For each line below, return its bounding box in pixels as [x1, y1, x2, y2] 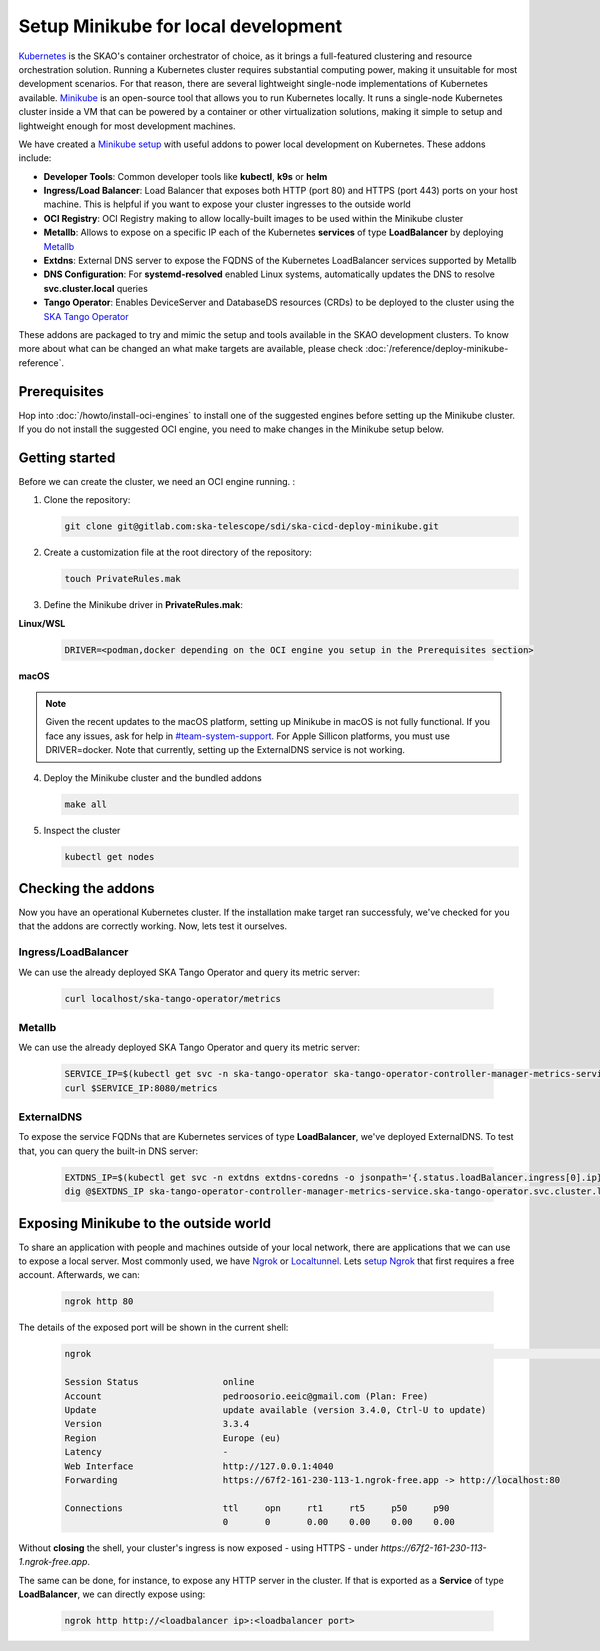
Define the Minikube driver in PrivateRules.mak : [43, 599, 244, 611]
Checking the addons [18, 880, 155, 897]
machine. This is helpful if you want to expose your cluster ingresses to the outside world [43, 198, 412, 210]
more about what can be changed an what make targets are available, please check [18, 343, 364, 355]
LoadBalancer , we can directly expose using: [18, 1588, 206, 1600]
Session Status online [64, 1376, 255, 1388]
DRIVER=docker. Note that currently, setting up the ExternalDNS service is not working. [45, 744, 405, 756]
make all [64, 798, 108, 810]
